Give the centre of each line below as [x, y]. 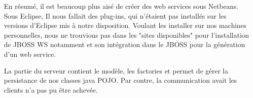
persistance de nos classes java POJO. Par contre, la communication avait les [121, 80]
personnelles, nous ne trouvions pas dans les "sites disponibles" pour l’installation [126, 35]
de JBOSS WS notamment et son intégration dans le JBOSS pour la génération [125, 44]
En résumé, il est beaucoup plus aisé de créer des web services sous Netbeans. [121, 6]
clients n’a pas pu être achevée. [51, 89]
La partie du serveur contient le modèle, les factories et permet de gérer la [116, 70]
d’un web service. [30, 54]
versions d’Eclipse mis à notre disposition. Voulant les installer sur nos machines [125, 25]
